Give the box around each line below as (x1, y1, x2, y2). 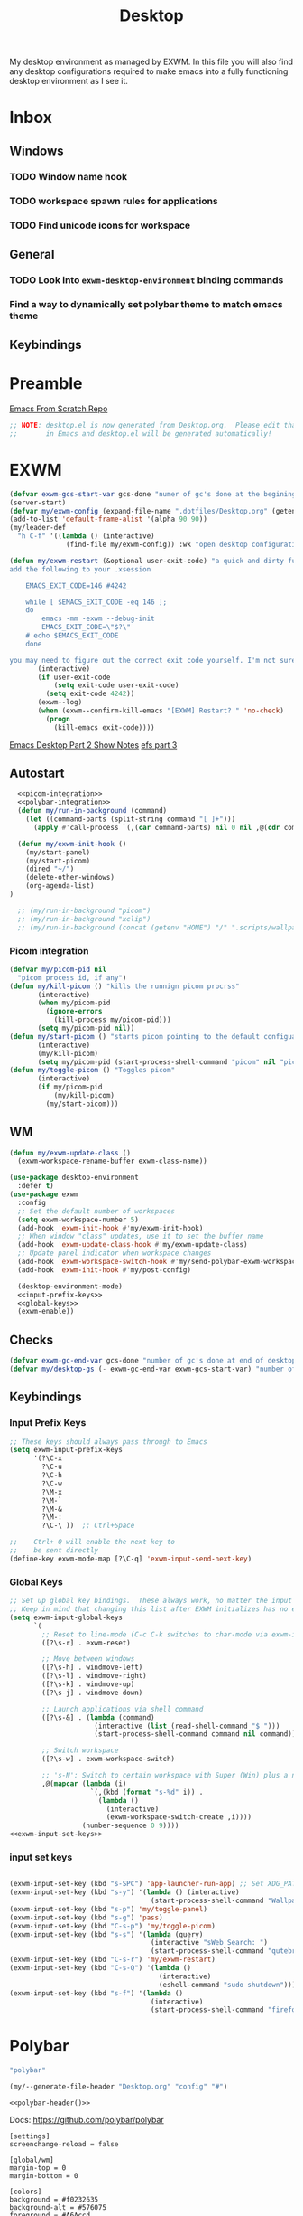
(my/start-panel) (25, 847, 91, 857)
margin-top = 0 (9, 2163, 67, 2173)
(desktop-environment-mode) (17, 1281, 124, 1291)
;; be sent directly (9, 1546, 99, 1555)
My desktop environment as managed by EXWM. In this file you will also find (9, 56, 294, 68)
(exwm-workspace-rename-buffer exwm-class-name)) (17, 1156, 207, 1166)
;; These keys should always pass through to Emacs (9, 1437, 207, 1447)
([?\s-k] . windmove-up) (41, 1680, 135, 1689)
